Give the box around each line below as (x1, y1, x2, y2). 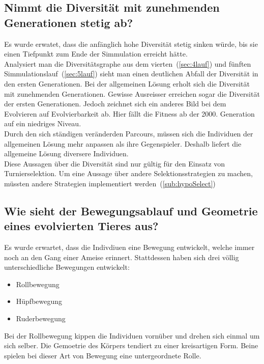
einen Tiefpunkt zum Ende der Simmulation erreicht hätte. (4, 48, 188, 59)
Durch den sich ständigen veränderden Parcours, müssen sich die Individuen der (4, 128, 253, 138)
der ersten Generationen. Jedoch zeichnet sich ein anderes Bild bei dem (4, 98, 226, 109)
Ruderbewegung (16, 313, 66, 324)
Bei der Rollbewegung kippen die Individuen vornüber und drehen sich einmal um (4, 330, 260, 341)
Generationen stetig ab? (4, 14, 133, 30)
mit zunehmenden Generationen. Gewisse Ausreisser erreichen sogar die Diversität (4, 88, 260, 99)
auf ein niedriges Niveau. (4, 118, 81, 129)
